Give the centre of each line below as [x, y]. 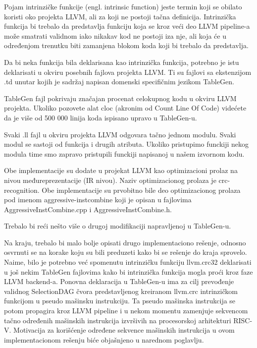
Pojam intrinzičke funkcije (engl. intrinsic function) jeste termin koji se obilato [123, 6]
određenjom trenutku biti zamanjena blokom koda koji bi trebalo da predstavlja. [126, 45]
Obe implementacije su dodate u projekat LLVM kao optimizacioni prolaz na [121, 170]
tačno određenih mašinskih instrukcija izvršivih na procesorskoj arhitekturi [118, 320]
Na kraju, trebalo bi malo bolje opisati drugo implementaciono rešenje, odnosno [125, 242]
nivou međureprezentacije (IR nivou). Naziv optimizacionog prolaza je [110, 180]
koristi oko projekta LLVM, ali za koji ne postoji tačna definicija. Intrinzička [120, 16]
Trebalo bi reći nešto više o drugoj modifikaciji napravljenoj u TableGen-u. [118, 226]
